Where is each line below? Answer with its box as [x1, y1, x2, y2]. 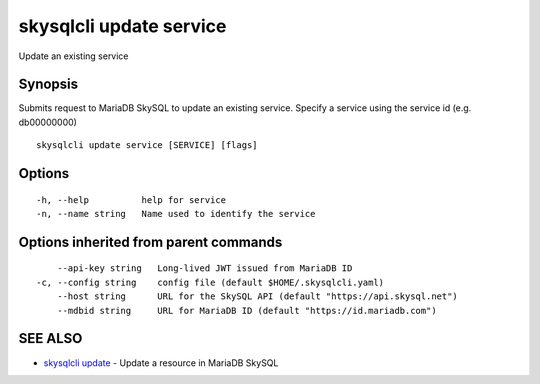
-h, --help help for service [36, 194, 227, 205]
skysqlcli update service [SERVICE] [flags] [36, 140, 259, 151]
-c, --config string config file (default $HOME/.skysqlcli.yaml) [36, 276, 385, 288]
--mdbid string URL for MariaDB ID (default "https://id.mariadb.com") [56, 305, 437, 316]
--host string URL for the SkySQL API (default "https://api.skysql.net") [56, 291, 459, 302]
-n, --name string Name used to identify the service [36, 208, 316, 220]
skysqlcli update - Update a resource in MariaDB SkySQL [43, 356, 279, 369]
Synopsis [18, 76, 79, 93]
